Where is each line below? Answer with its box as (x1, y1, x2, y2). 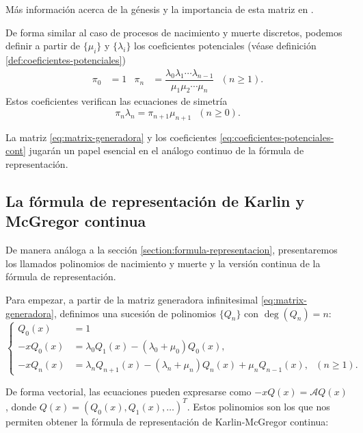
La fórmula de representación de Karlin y (5, 190, 305, 212)
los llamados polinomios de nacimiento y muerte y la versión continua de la (5, 256, 321, 270)
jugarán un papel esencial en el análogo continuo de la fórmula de (29, 143, 304, 158)
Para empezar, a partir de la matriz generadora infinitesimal (5, 293, 258, 307)
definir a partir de (5, 38, 81, 53)
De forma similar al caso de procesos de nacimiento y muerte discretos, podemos (5, 25, 342, 39)
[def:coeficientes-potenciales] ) (5, 52, 126, 66)
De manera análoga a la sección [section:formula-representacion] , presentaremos (5, 243, 338, 257)
